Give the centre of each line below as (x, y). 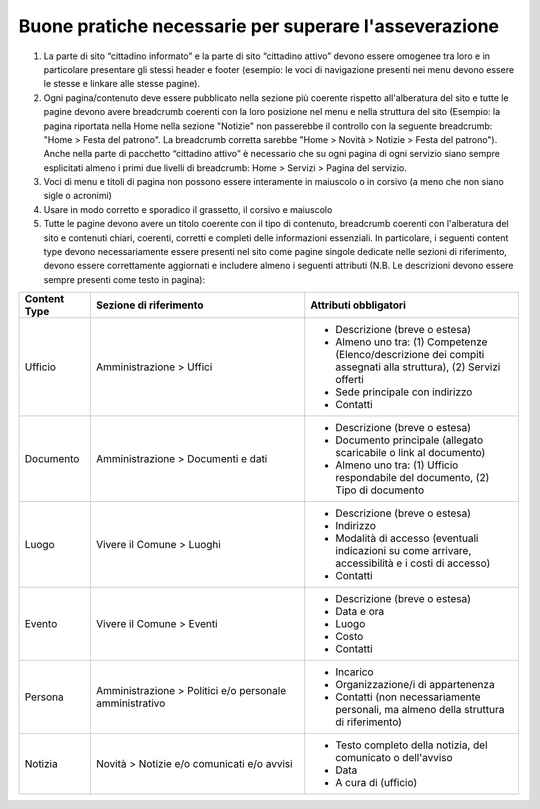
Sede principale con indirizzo (404, 392)
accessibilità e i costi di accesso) (413, 563)
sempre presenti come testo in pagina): (124, 279)
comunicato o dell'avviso (394, 758)
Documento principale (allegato (409, 440)
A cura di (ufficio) (376, 783)
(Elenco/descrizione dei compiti (410, 355)
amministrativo (130, 703)
